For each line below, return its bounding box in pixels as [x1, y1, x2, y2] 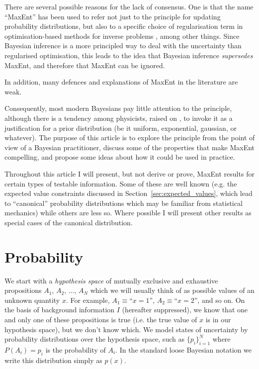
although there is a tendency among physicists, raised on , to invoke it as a [4, 112, 233, 123]
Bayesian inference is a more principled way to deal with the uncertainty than [4, 40, 242, 51]
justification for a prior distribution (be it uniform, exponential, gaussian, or [4, 122, 237, 133]
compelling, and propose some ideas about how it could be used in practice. [4, 152, 235, 162]
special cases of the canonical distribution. [4, 217, 133, 227]
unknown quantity [4, 294, 60, 305]
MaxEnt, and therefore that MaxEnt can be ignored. [4, 60, 165, 70]
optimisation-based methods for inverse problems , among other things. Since [4, 30, 240, 41]
